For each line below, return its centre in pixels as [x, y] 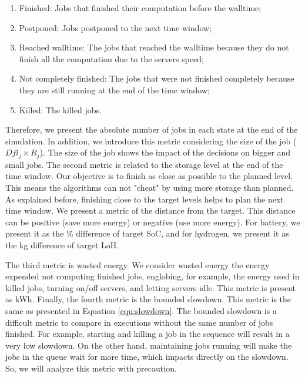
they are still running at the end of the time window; [114, 90]
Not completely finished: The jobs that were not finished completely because [157, 78]
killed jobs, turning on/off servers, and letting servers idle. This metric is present [150, 287]
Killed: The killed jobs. [60, 109]
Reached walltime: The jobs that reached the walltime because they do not [154, 47]
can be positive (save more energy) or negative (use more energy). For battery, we [153, 222]
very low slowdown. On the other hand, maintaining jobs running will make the [149, 345]
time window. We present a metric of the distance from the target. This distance [150, 210]
